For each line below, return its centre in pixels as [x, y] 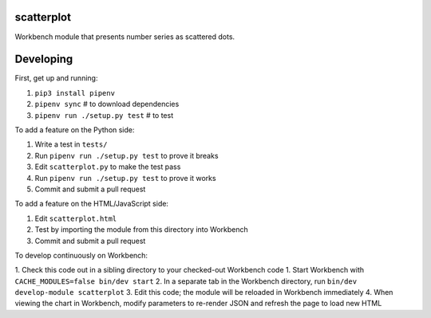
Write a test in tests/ [71, 144]
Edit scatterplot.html [76, 218]
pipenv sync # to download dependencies [107, 104]
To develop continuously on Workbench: [81, 255]
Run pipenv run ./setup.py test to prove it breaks [127, 155]
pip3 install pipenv [75, 93]
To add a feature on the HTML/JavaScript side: [92, 204]
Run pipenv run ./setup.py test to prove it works [125, 178]
